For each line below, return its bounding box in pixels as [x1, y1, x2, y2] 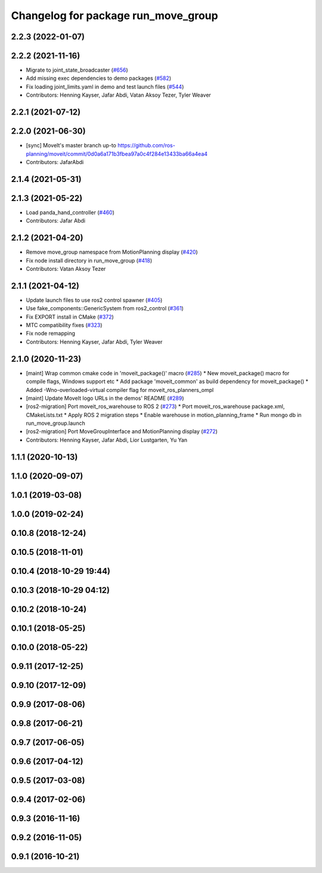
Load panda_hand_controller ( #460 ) [26, 209, 114, 216]
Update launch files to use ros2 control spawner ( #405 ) [26, 296, 163, 304]
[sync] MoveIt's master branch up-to [26, 142, 116, 149]
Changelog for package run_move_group [11, 9, 218, 22]
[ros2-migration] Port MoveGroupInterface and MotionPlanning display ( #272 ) [26, 428, 218, 435]
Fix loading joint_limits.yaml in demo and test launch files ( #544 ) [26, 83, 184, 90]
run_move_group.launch [26, 419, 86, 427]
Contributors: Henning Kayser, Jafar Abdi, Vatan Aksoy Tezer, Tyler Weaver [26, 91, 211, 98]
